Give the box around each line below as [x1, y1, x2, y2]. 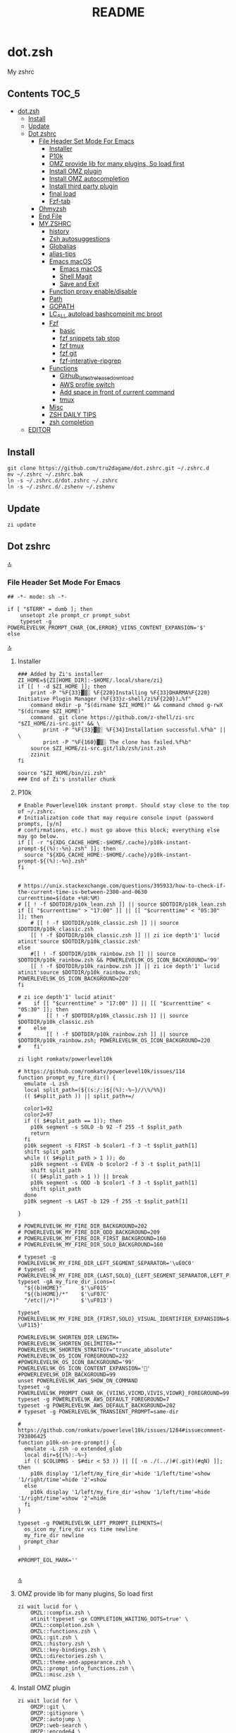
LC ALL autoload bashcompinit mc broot [49, 309, 163, 320]
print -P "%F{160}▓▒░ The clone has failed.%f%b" [43, 739, 192, 746]
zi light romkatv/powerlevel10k [17, 1056, 113, 1063]
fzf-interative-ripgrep [59, 356, 122, 365]
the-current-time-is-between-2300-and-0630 [17, 889, 148, 896]
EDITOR [27, 426, 51, 434]
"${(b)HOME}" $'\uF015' [24, 1285, 110, 1292]
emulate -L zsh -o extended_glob [24, 1445, 123, 1453]
